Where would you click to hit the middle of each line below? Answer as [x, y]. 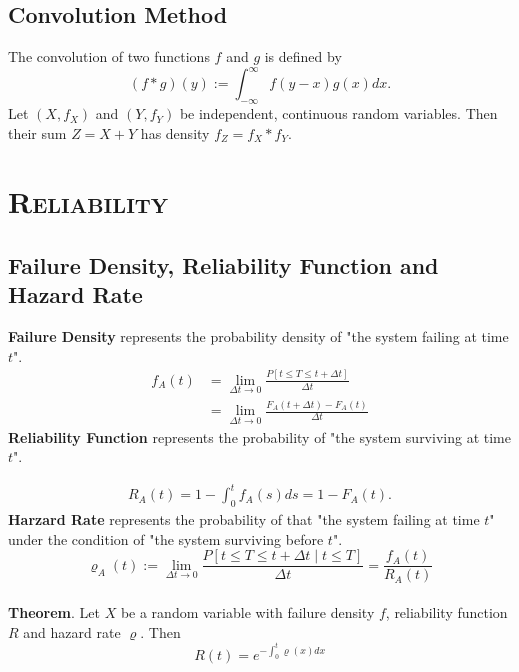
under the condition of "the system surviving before [166, 538]
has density [175, 132]
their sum [37, 132]
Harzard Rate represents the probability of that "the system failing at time [244, 519]
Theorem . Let [54, 611]
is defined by [303, 56]
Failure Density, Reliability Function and [223, 265]
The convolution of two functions [109, 56]
